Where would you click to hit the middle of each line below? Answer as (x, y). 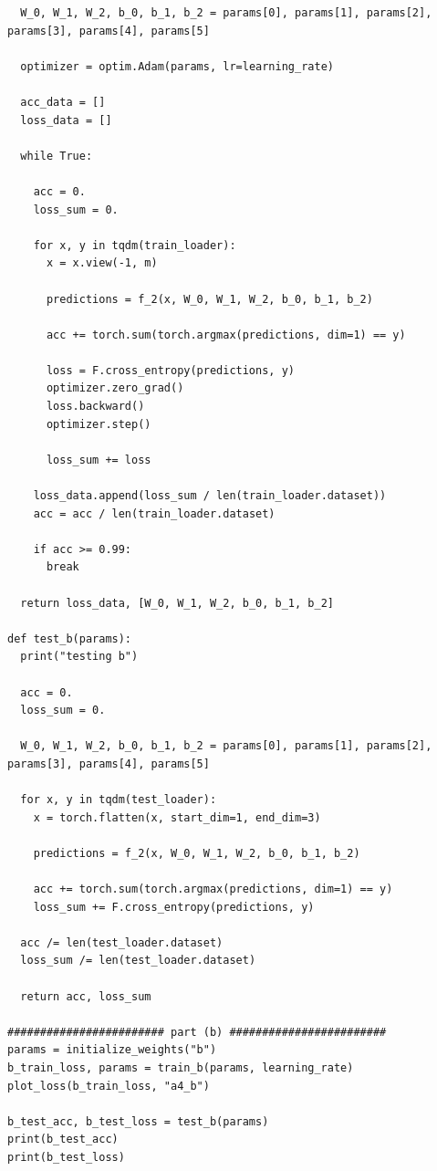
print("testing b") (79, 657)
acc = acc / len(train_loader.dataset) (154, 513)
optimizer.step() (99, 424)
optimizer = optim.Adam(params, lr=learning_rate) (177, 66)
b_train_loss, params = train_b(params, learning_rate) (181, 1068)
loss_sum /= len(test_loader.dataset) (138, 961)
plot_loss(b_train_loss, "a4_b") (109, 1086)
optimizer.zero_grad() (115, 388)
